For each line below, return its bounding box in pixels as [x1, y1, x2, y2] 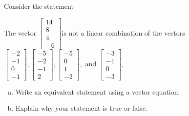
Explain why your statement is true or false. [15, 103, 147, 113]
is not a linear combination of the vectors [62, 27, 185, 38]
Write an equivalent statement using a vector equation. [15, 86, 180, 97]
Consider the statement [4, 1, 74, 11]
